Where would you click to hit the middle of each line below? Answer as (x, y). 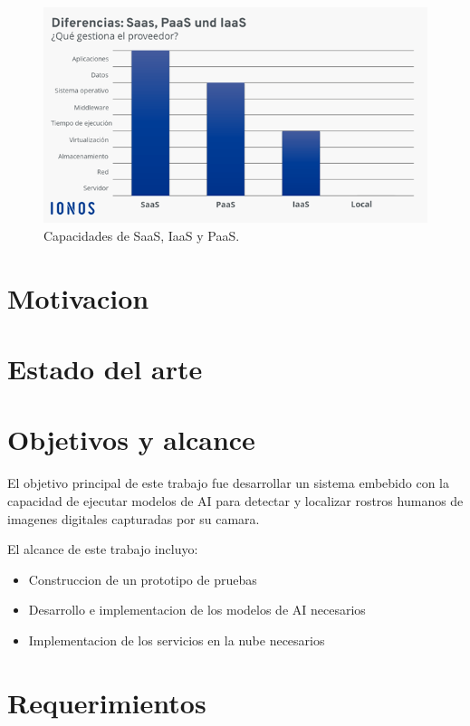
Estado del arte (105, 369)
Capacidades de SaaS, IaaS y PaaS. (142, 235)
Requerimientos (107, 702)
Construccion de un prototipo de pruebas (143, 579)
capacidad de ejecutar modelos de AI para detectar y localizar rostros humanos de (235, 500)
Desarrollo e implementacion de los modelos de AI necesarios (197, 610)
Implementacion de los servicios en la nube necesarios (177, 640)
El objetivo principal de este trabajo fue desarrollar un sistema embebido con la (228, 483)
